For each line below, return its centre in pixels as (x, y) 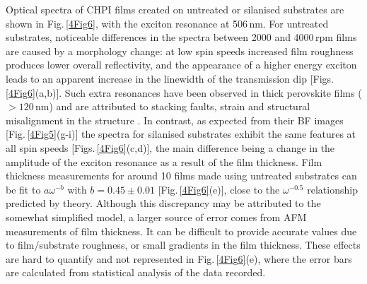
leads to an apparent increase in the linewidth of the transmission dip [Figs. (170, 78)
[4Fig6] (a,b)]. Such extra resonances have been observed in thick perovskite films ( (184, 92)
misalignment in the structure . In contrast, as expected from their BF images (175, 120)
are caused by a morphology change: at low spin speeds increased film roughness (180, 51)
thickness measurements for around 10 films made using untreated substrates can (181, 176)
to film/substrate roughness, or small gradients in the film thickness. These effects (183, 245)
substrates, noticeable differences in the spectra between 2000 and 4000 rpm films (181, 37)
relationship (332, 189)
